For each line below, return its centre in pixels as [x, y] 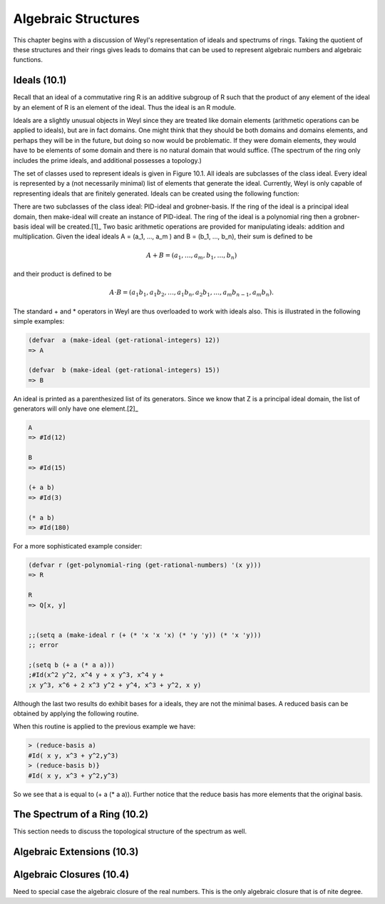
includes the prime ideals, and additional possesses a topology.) [108, 160]
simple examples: [39, 321]
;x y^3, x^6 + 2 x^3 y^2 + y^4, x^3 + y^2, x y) [115, 685]
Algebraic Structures [77, 19]
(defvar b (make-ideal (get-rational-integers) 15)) [124, 370]
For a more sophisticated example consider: [78, 546]
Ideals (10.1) [40, 80]
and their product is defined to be [62, 274]
